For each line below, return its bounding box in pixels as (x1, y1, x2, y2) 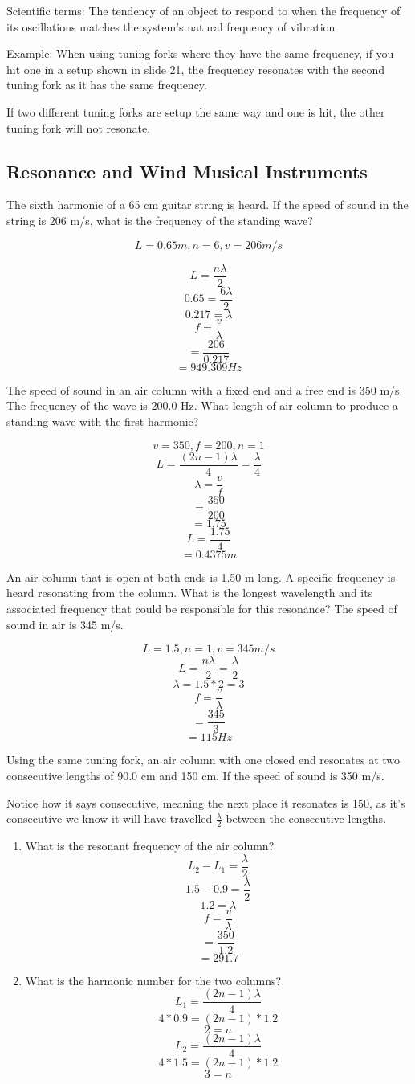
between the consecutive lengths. (226, 810, 387, 827)
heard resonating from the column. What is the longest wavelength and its (6, 584, 373, 601)
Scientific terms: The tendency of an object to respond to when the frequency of (6, 2, 401, 18)
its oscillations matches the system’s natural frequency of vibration (6, 18, 336, 35)
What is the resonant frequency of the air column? (25, 837, 275, 853)
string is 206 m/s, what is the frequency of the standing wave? (6, 211, 313, 228)
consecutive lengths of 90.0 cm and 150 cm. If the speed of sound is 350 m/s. (6, 767, 384, 783)
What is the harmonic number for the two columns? (25, 972, 282, 988)
